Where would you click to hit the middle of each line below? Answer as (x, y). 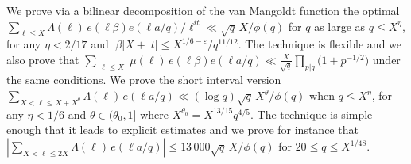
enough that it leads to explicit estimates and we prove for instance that (182, 130)
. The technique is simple (311, 114)
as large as (340, 26)
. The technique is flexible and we (320, 44)
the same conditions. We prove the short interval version (144, 80)
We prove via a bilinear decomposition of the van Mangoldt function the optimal (203, 10)
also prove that (43, 59)
